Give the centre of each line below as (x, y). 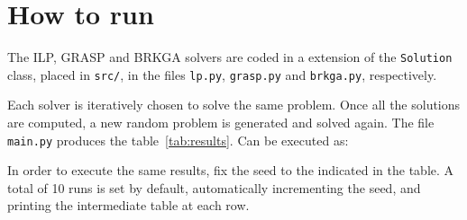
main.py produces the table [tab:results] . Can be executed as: (178, 140)
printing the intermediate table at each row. (128, 205)
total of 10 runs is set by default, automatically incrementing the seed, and (214, 187)
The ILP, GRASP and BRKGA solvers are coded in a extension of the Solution (230, 57)
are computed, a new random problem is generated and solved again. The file (221, 123)
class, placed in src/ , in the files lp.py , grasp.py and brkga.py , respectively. (222, 74)
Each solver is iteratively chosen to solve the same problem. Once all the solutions (234, 105)
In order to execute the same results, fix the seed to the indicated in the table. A (231, 170)
